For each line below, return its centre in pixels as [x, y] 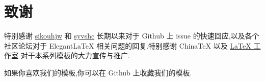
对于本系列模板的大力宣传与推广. [75, 55]
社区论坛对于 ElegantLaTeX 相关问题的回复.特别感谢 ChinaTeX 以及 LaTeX [128, 45]
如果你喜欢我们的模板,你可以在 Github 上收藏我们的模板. [98, 72]
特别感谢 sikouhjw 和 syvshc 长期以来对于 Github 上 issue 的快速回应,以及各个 [132, 36]
